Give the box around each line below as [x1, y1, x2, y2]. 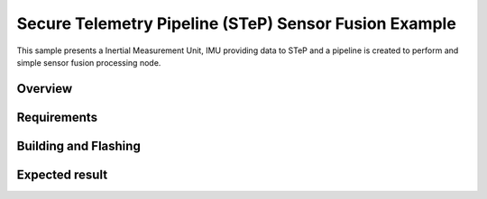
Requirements [16, 109, 98, 125]
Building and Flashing [16, 138, 142, 153]
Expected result [16, 167, 108, 182]
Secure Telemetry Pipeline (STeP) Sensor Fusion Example [16, 14, 457, 33]
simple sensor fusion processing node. [16, 57, 161, 68]
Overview [16, 81, 73, 96]
